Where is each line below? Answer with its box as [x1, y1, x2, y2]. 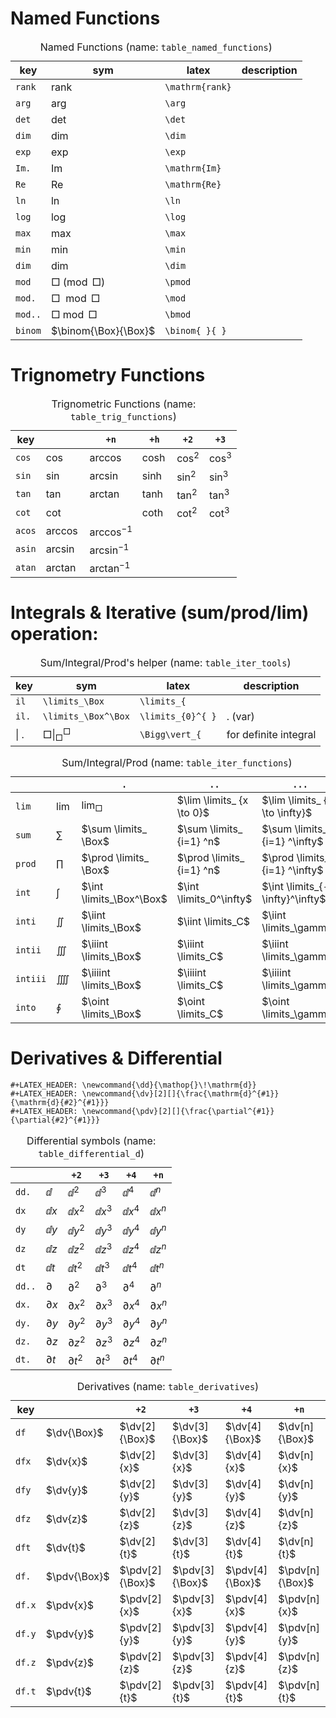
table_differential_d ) [38, 1146, 145, 1160]
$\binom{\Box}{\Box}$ [50, 323, 156, 337]
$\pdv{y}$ [45, 1627, 95, 1641]
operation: [10, 623, 99, 646]
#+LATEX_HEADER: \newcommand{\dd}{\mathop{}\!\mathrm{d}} [10, 1080, 257, 1090]
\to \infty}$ [261, 805, 313, 819]
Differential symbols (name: [26, 1133, 157, 1147]
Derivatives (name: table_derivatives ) [76, 1379, 260, 1393]
